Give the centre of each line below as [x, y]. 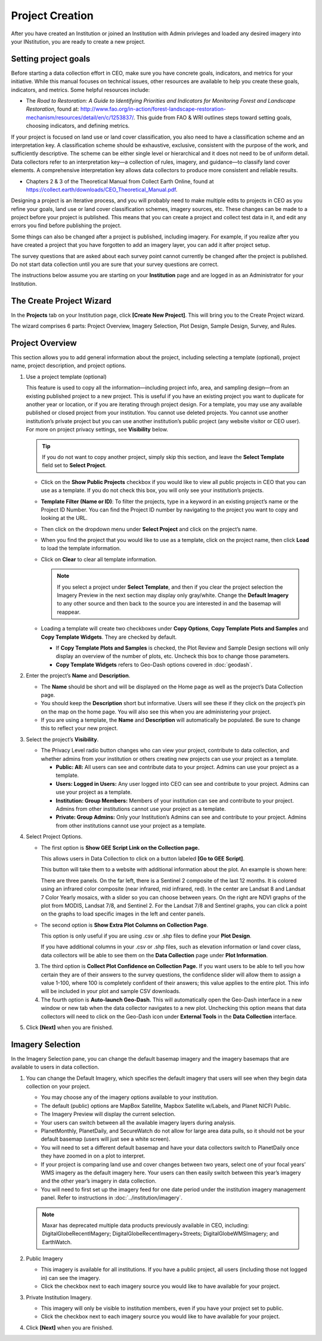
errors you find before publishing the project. [66, 226]
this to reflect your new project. [80, 728]
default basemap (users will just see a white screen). [106, 1139]
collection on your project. [58, 1086]
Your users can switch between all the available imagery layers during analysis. [138, 1122]
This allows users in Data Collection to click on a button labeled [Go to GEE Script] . [143, 858]
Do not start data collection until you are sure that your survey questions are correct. [115, 264]
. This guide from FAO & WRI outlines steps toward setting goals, [213, 117]
